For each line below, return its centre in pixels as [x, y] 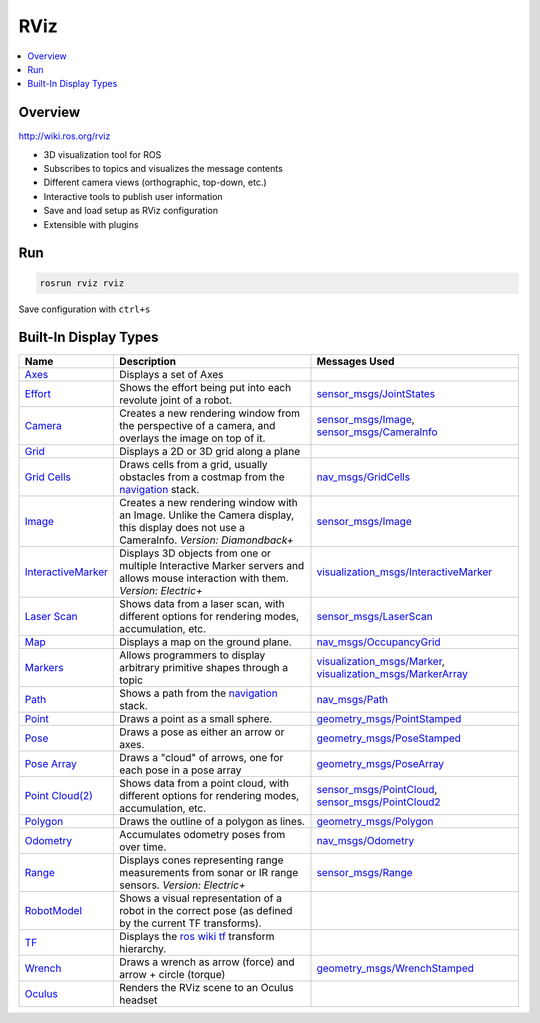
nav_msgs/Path [352, 700]
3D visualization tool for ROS [102, 154]
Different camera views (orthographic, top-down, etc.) [155, 182]
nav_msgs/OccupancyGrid [378, 642]
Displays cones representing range [201, 860]
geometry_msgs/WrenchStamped [395, 968]
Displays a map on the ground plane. [205, 642]
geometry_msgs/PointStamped [389, 719]
